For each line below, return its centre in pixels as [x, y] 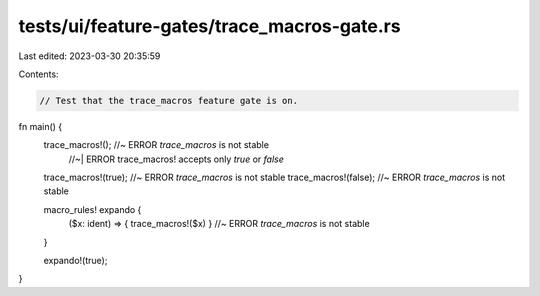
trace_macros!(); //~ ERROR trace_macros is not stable [156, 145]
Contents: [38, 74]
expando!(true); [75, 261]
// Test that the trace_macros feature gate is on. [169, 100]
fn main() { [40, 126]
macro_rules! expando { [92, 209]
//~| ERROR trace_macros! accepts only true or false [176, 159]
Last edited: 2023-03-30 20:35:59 [89, 56]
